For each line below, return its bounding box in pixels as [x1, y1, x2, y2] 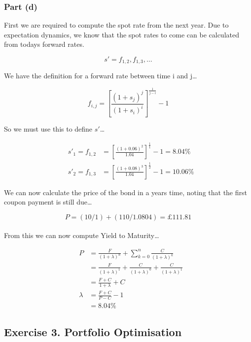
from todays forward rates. [4, 39, 84, 49]
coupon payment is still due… [4, 197, 92, 207]
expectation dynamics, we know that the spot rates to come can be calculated [4, 29, 239, 39]
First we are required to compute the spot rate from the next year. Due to [4, 20, 229, 30]
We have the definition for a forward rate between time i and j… [4, 70, 197, 81]
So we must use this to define [4, 124, 93, 134]
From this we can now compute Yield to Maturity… [4, 230, 159, 240]
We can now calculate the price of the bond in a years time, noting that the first [4, 187, 247, 197]
